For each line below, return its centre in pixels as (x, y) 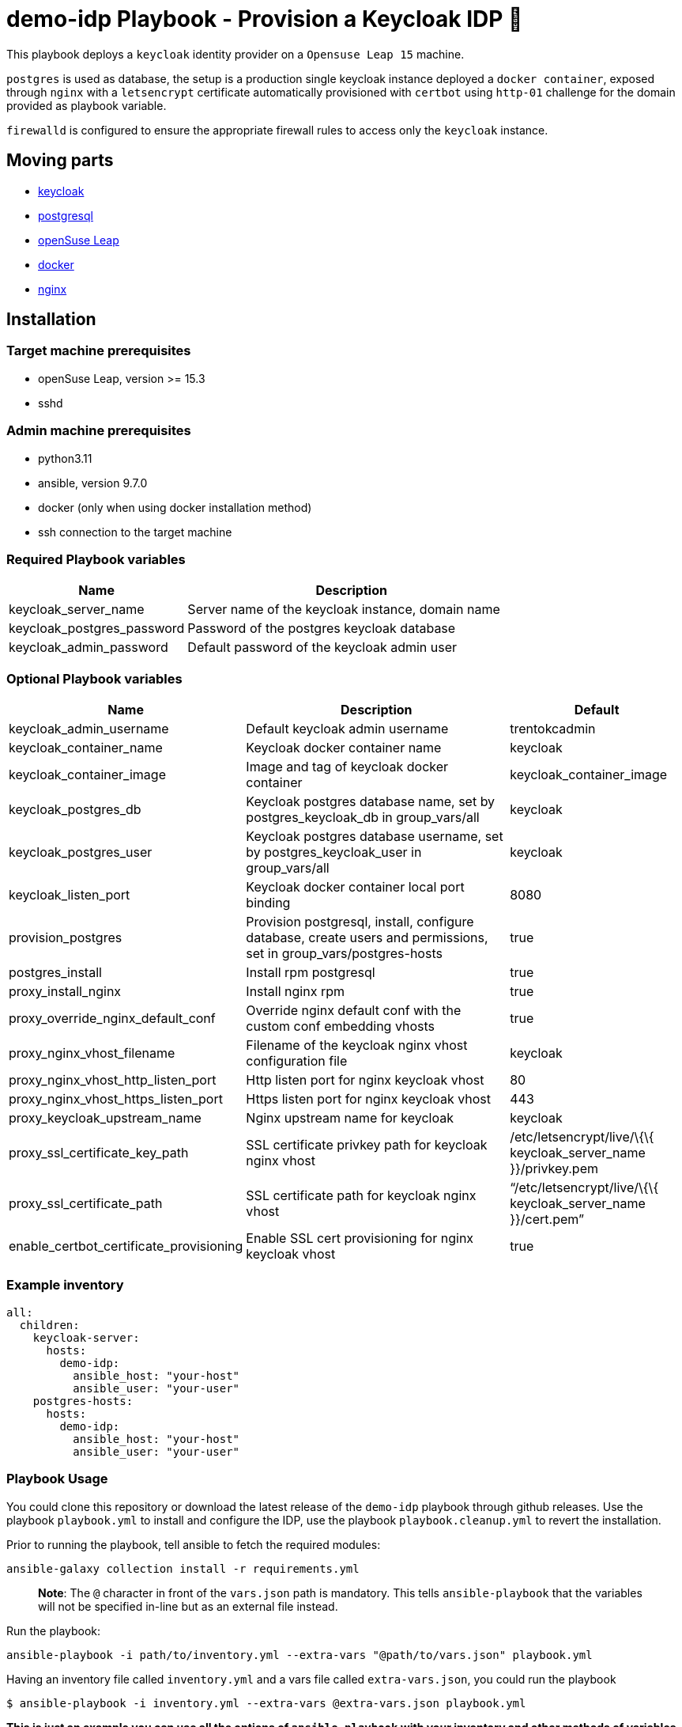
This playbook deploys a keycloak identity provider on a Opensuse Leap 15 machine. (235, 54)
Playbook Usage (57, 1479)
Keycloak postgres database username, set (375, 837)
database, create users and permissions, (367, 938)
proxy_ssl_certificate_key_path (99, 1153)
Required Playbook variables (96, 559)
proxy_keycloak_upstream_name (105, 1118)
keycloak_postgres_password (97, 629)
